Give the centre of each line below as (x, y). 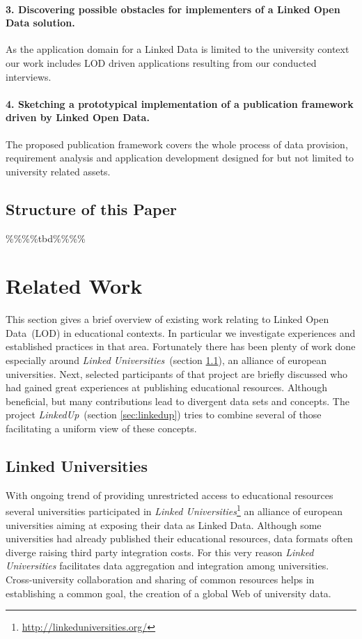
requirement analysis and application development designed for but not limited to (180, 158)
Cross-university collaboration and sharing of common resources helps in (160, 579)
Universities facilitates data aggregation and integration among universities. (167, 566)
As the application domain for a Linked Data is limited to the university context (178, 49)
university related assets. (58, 171)
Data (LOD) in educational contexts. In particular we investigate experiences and (181, 332)
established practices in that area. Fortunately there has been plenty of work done (181, 346)
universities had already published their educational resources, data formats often (179, 538)
